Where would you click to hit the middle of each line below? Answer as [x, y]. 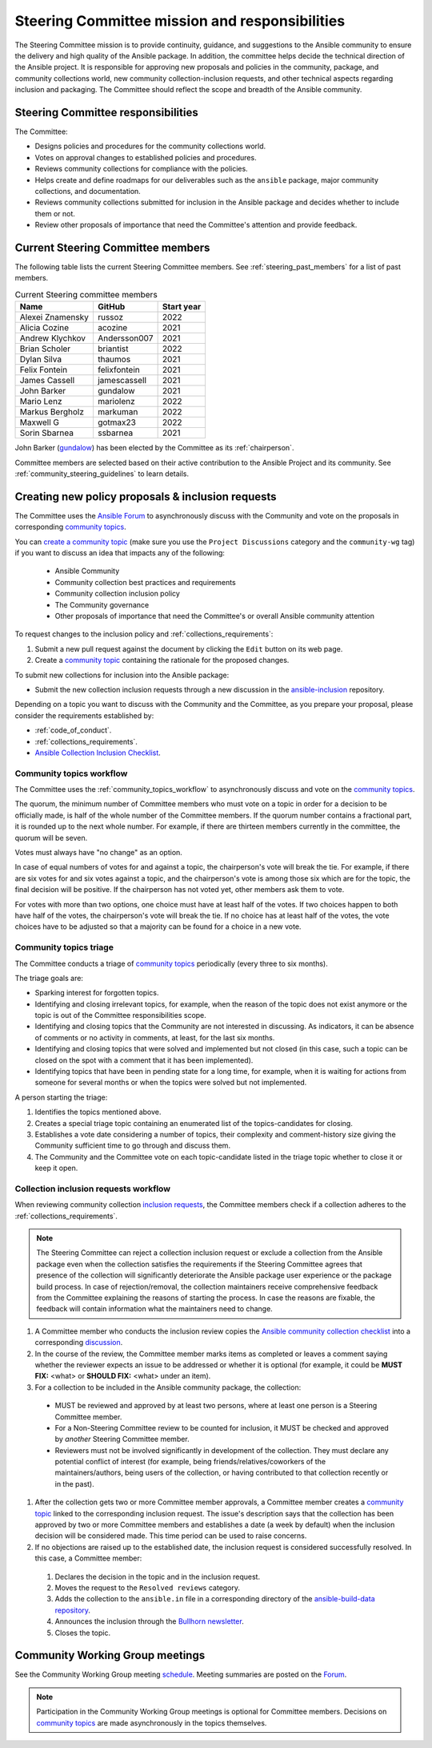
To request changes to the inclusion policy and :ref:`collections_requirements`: [144, 634]
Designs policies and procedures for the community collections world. [150, 146]
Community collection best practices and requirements [145, 582]
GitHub [111, 307]
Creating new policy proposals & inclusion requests [146, 497]
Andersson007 [125, 338]
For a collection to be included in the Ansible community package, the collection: [168, 1387]
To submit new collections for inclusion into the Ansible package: [122, 675]
